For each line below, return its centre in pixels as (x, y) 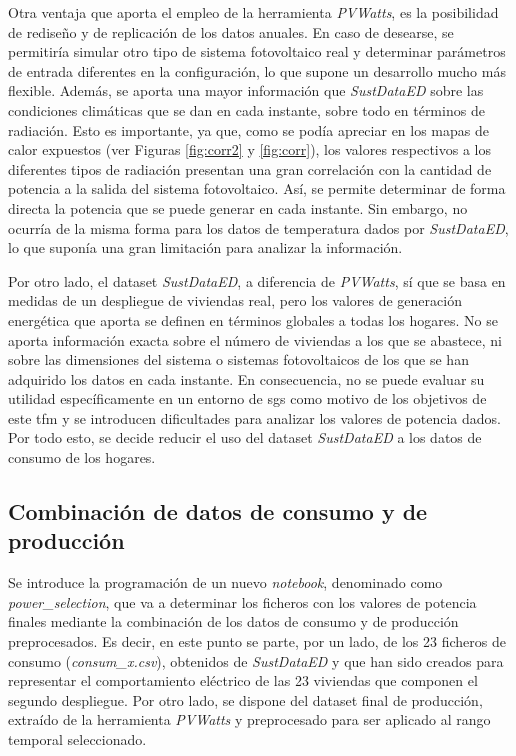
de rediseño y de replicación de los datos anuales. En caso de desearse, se (231, 31)
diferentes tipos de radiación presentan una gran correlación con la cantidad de (250, 168)
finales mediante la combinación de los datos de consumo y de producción (233, 621)
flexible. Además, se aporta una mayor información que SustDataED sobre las (246, 90)
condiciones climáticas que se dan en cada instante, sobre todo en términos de (246, 109)
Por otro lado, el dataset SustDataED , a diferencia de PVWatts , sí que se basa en (257, 280)
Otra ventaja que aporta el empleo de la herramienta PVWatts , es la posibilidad (253, 12)
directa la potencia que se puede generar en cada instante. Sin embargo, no (238, 207)
